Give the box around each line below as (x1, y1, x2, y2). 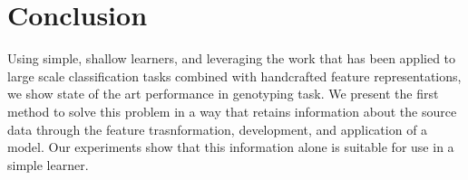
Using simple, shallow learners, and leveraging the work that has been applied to (7, 49, 456, 68)
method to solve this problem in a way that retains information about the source (7, 101, 457, 120)
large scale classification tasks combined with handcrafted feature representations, (7, 66, 462, 85)
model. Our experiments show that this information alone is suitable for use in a (7, 137, 454, 156)
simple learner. (7, 155, 89, 174)
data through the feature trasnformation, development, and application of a (7, 119, 428, 138)
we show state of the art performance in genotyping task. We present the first (7, 84, 439, 103)
